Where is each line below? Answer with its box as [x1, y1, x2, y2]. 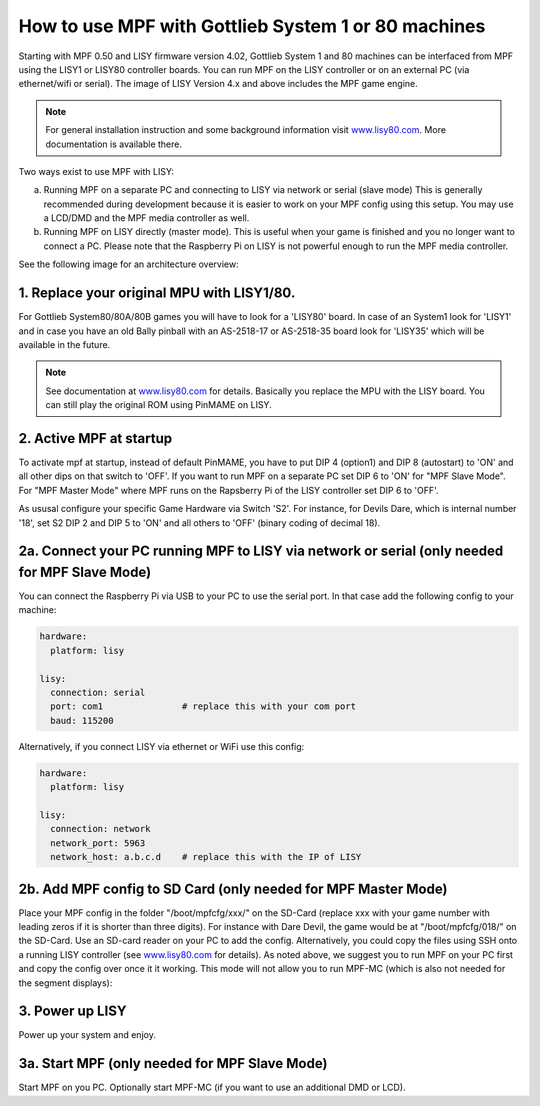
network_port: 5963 [50, 837, 146, 849]
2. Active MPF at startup [18, 430, 173, 447]
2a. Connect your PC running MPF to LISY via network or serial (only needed [18, 543, 504, 560]
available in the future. [18, 338, 111, 350]
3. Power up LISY [18, 1003, 127, 1020]
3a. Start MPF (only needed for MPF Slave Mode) [18, 1055, 328, 1072]
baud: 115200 [50, 715, 114, 726]
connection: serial [50, 687, 146, 698]
